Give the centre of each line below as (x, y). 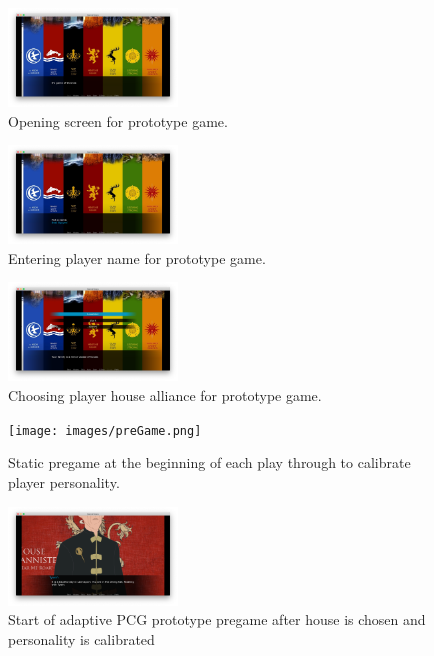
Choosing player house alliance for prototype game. (165, 395)
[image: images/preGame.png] (105, 430)
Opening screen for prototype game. (118, 120)
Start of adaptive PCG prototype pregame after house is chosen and (217, 619)
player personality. (64, 481)
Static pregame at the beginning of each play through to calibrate (209, 462)
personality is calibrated (81, 638)
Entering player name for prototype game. (137, 257)
